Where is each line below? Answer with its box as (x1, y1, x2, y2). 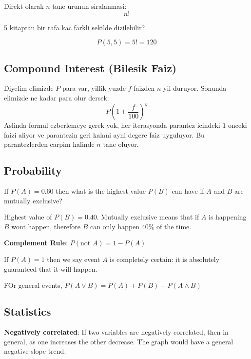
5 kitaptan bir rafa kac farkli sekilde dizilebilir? (4, 22, 145, 32)
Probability (4, 163, 62, 178)
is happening (209, 212, 247, 222)
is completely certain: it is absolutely (110, 254, 220, 264)
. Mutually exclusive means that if (97, 212, 199, 222)
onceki (228, 120, 247, 130)
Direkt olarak (4, 1, 44, 11)
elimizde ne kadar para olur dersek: (4, 92, 109, 102)
